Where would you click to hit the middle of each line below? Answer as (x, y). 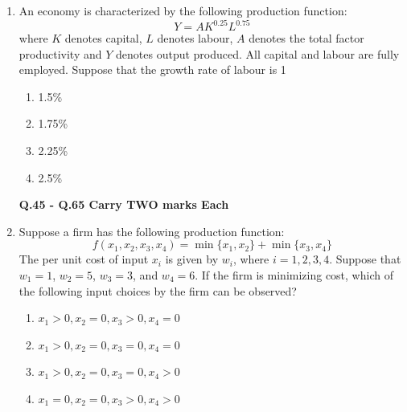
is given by (192, 259)
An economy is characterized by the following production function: (183, 10)
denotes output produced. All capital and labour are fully (258, 53)
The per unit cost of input (84, 259)
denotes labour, (195, 38)
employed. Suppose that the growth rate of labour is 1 (152, 69)
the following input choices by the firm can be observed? (158, 290)
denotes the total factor (306, 38)
